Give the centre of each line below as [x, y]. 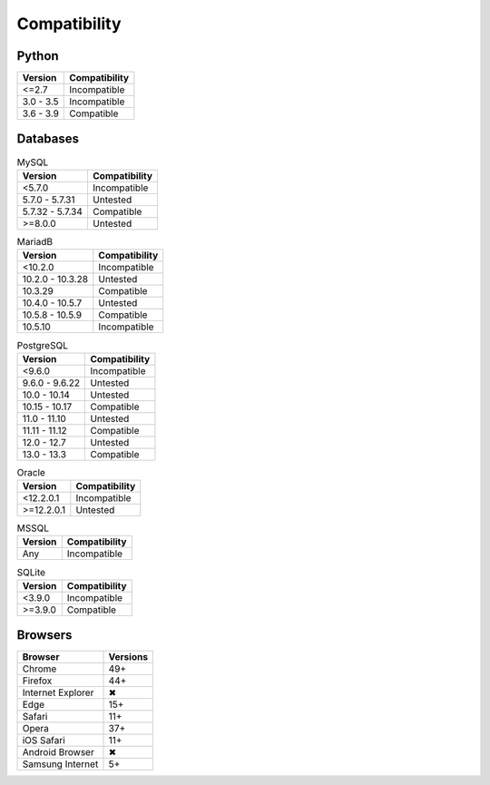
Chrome [39, 669]
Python [38, 56]
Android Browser [58, 752]
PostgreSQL [42, 345]
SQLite [31, 572]
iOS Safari [44, 741]
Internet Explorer [58, 692]
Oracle [31, 472]
